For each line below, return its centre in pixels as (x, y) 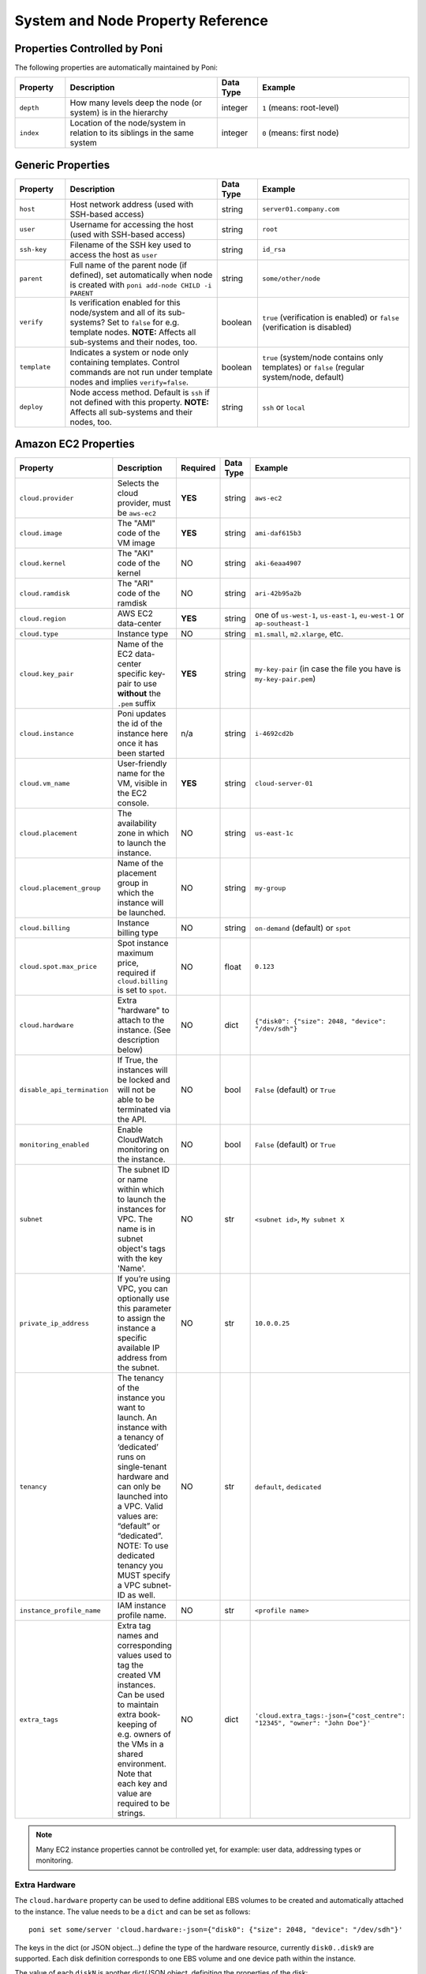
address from (142, 1358)
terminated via (144, 1109)
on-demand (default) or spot (303, 928)
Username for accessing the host (132, 224)
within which (141, 1190)
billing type (138, 933)
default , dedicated (288, 1487)
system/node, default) (303, 377)
